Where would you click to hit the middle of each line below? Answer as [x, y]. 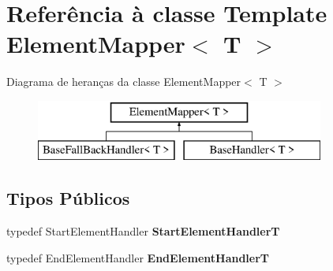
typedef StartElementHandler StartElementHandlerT [143, 231]
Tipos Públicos [68, 198]
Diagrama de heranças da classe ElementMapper [124, 82]
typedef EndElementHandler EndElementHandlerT [138, 257]
